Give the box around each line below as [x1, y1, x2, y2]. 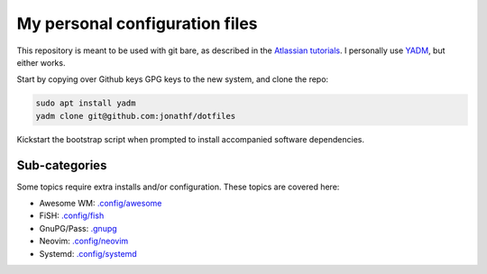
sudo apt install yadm [35, 98, 136, 108]
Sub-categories [16, 158, 107, 173]
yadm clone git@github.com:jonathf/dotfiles [35, 111, 236, 121]
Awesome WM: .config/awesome [39, 197, 162, 208]
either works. [16, 57, 66, 68]
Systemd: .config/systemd [39, 248, 137, 259]
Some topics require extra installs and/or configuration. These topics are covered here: [16, 181, 340, 192]
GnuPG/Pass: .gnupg [39, 223, 117, 233]
